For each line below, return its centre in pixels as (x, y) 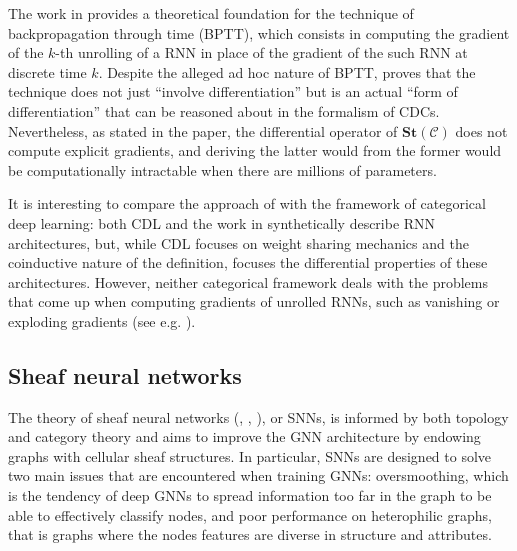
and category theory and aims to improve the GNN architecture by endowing (244, 436)
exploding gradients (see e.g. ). (102, 320)
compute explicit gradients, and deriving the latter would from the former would (255, 150)
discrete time (47, 71)
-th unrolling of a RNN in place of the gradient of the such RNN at (261, 52)
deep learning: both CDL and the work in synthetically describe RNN (222, 222)
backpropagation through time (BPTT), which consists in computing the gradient (259, 32)
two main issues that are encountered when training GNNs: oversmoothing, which (258, 475)
